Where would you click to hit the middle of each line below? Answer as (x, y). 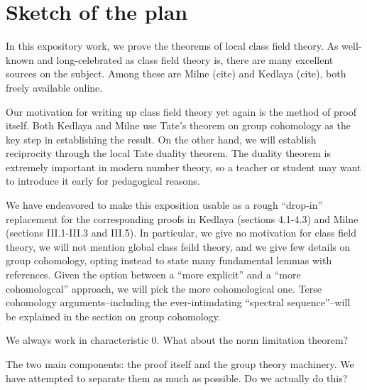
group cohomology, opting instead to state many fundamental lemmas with (169, 260)
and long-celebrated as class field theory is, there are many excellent (185, 59)
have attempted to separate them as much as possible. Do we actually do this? (177, 378)
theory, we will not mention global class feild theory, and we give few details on (178, 246)
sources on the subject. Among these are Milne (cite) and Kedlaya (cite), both (176, 74)
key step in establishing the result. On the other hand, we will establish (161, 139)
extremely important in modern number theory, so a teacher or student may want (183, 167)
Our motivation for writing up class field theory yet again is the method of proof (181, 111)
